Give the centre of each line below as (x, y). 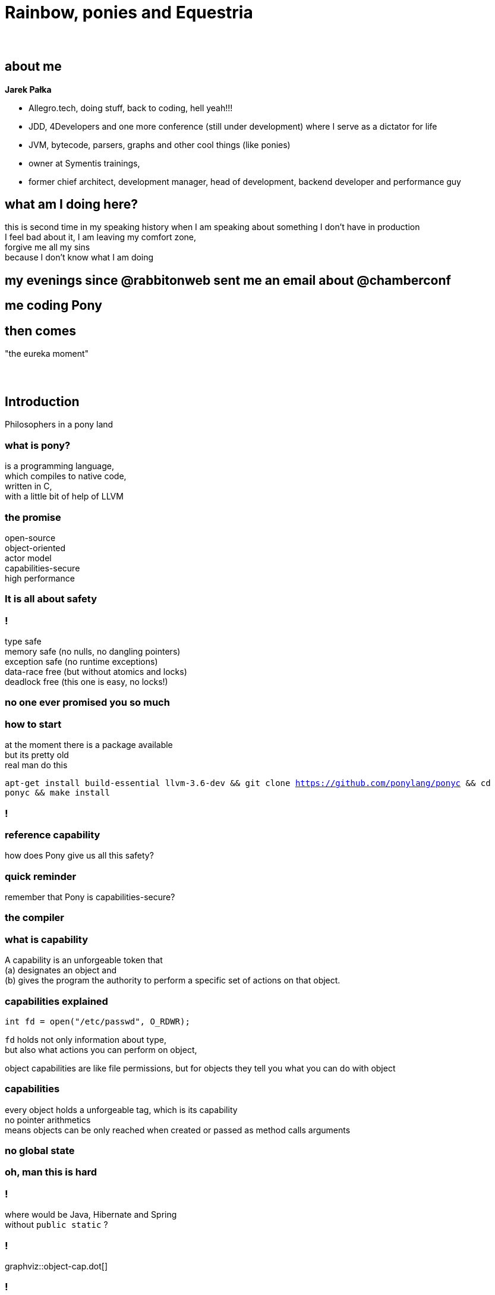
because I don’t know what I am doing (79, 257)
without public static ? (56, 1225)
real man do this (36, 765)
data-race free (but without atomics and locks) (96, 672)
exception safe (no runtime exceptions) (81, 662)
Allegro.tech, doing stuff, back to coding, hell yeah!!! (131, 108)
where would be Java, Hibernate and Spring (91, 1215)
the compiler (35, 918)
